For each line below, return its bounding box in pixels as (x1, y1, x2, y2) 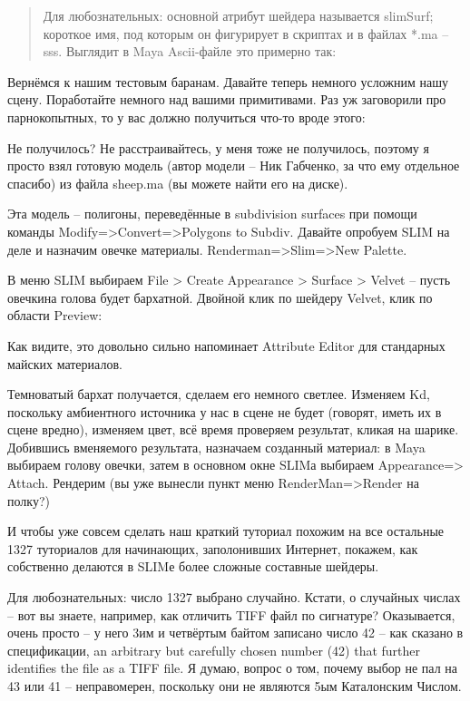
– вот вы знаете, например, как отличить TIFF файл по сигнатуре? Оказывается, (7, 605, 455, 624)
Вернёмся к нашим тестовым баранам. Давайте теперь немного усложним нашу (7, 72, 449, 91)
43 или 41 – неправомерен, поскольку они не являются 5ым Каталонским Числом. (7, 677, 462, 695)
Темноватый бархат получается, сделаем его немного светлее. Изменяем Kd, (7, 385, 430, 404)
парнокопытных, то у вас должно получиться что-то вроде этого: (7, 107, 366, 126)
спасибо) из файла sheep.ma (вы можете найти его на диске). (7, 173, 348, 192)
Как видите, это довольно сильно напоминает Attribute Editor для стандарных (7, 336, 446, 355)
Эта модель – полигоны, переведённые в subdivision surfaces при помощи (7, 204, 417, 223)
